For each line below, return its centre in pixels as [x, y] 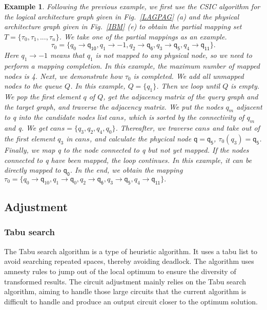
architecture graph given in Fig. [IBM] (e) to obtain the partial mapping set [123, 26]
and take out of [236, 128]
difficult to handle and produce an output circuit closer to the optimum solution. [131, 301]
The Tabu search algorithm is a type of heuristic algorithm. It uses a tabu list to [131, 251]
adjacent [249, 106]
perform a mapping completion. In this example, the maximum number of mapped [132, 65]
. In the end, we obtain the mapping [126, 170]
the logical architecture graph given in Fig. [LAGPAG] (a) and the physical [121, 16]
